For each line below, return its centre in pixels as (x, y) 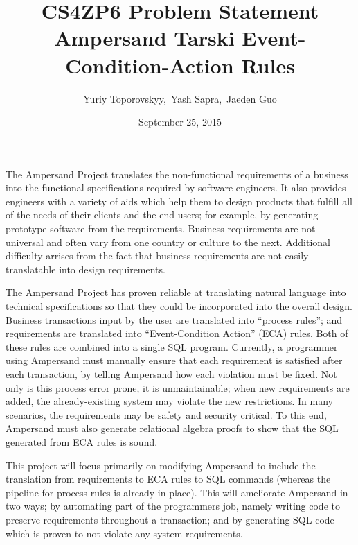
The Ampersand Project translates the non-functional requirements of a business (177, 174)
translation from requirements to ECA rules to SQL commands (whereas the (168, 479)
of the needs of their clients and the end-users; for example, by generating (162, 215)
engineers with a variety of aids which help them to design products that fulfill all (179, 201)
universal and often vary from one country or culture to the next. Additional (168, 242)
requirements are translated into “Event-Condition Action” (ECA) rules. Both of (177, 333)
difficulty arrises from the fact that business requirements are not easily (157, 256)
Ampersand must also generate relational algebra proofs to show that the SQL (172, 428)
